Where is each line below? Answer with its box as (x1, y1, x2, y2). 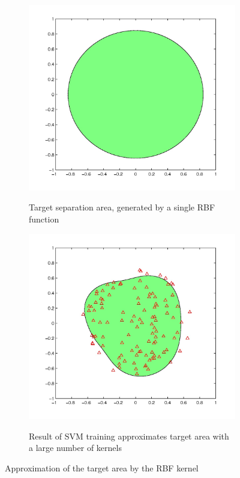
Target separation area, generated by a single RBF (29, 201, 215, 213)
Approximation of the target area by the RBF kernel (5, 462, 199, 474)
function (29, 212, 59, 225)
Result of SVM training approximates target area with (29, 429, 229, 442)
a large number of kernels (29, 441, 122, 454)
